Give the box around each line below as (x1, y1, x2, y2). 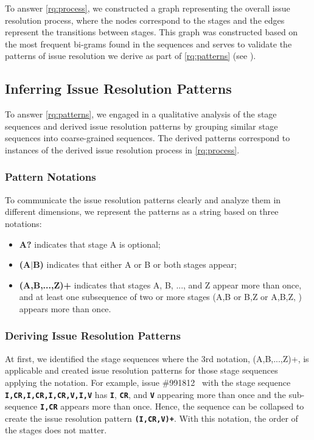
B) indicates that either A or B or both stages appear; (33, 258, 237, 271)
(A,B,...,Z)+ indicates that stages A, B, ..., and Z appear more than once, (19, 278, 302, 291)
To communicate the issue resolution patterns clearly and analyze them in (5, 193, 281, 206)
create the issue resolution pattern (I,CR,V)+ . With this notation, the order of (5, 411, 298, 424)
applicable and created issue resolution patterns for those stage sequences (5, 364, 278, 377)
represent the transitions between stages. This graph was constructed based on (5, 26, 298, 38)
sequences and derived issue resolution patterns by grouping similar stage (5, 119, 278, 132)
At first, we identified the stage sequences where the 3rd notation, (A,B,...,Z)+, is (5, 352, 309, 365)
